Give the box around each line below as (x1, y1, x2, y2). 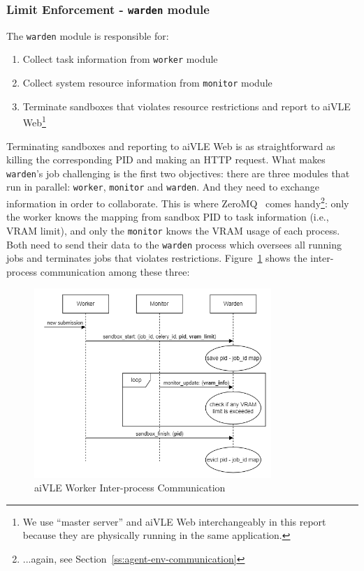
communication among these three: (40, 264, 190, 279)
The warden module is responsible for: (6, 28, 169, 43)
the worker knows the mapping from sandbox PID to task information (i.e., (6, 209, 329, 224)
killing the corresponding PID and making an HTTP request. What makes (6, 152, 326, 167)
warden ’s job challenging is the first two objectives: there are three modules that (6, 165, 350, 180)
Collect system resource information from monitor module (22, 75, 272, 90)
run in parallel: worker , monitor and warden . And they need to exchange (6, 179, 320, 194)
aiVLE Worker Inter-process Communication (34, 480, 226, 495)
